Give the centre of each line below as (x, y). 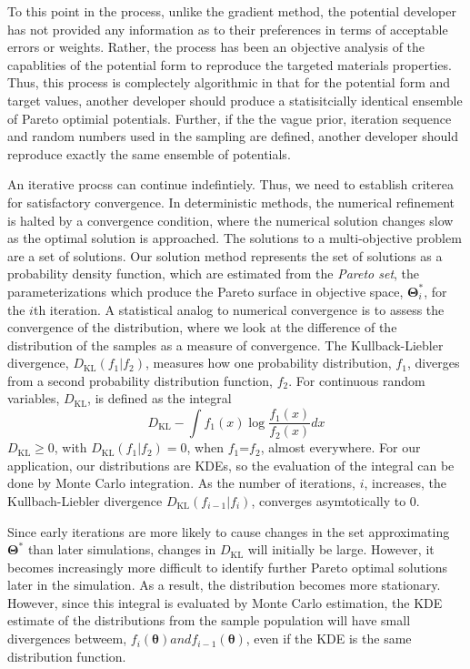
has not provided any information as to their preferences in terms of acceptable (228, 29)
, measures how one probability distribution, (269, 363)
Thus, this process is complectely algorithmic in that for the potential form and (229, 82)
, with (70, 447)
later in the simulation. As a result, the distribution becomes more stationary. (224, 585)
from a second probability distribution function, (140, 380)
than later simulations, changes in (122, 549)
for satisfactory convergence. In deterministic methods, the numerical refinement (231, 202)
